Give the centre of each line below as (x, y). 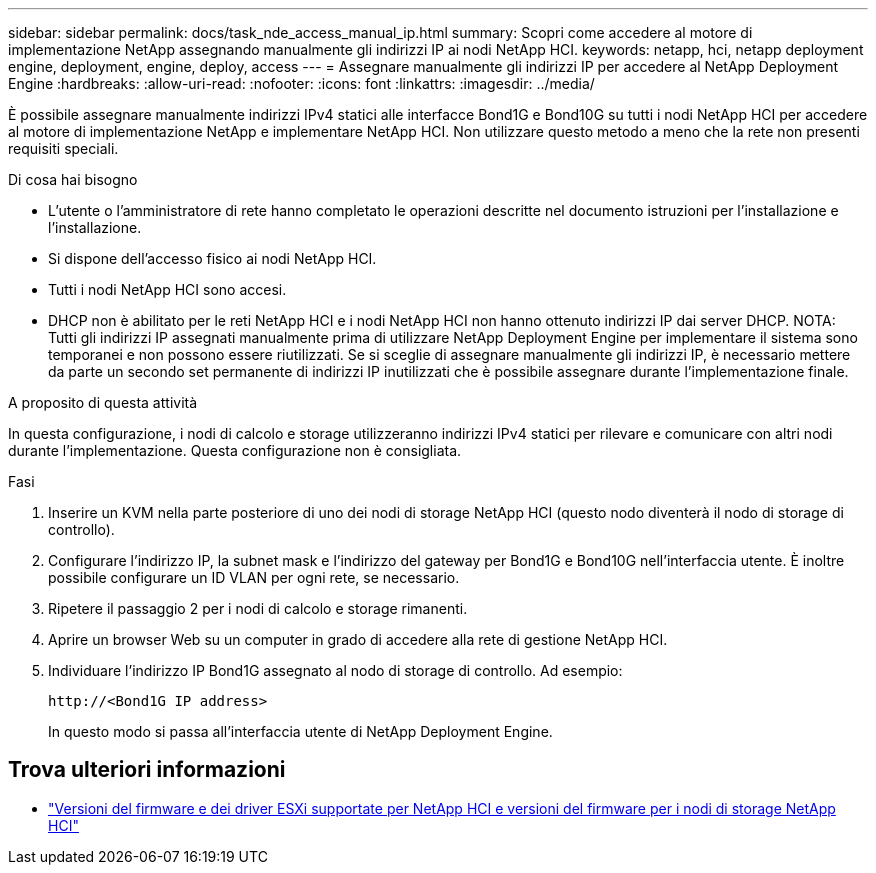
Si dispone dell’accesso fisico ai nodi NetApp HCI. (212, 258)
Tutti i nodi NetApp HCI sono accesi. (167, 289)
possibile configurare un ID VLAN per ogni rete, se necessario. (254, 577)
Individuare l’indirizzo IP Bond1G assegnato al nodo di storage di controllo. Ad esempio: (335, 670)
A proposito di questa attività (103, 402)
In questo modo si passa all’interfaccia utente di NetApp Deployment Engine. (300, 731)
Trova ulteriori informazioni (147, 770)
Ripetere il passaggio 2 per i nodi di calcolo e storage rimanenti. (258, 608)
